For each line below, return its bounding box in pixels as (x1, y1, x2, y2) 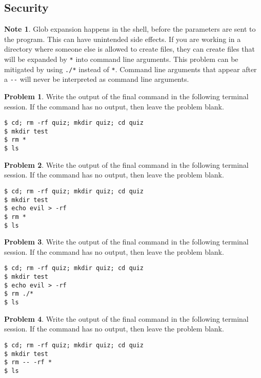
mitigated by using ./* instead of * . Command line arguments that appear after (4, 63, 257, 74)
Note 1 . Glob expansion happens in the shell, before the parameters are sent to (4, 24, 256, 34)
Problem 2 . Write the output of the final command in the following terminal (4, 159, 249, 170)
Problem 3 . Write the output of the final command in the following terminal (4, 236, 249, 247)
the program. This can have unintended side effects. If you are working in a (4, 33, 241, 44)
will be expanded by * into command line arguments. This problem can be (4, 53, 238, 64)
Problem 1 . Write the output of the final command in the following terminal (4, 91, 249, 101)
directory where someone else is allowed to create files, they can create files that (4, 43, 255, 54)
